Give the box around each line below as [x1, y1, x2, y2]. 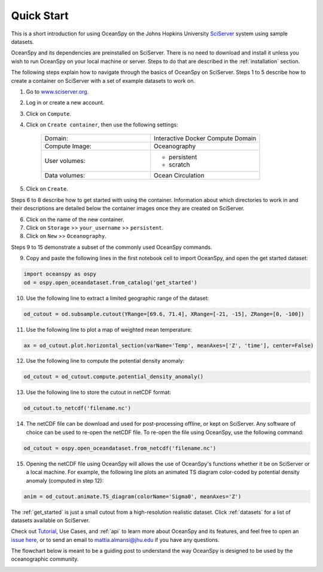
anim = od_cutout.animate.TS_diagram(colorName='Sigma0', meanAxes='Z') [23, 493, 242, 500]
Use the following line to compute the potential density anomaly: [26, 357, 185, 365]
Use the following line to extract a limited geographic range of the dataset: [26, 294, 209, 302]
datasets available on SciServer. [11, 516, 90, 524]
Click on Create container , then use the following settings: [26, 121, 179, 128]
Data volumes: [44, 171, 86, 180]
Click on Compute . [26, 110, 72, 117]
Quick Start [11, 9, 69, 22]
